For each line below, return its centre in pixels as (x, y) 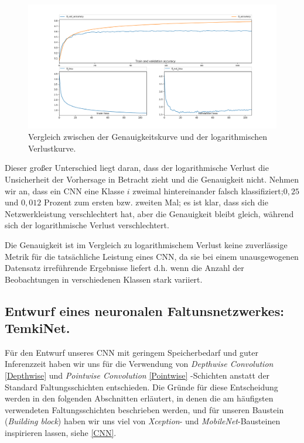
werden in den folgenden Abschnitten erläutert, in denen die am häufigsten (139, 398)
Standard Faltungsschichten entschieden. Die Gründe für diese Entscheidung (141, 387)
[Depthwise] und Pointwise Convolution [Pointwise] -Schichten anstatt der (137, 375)
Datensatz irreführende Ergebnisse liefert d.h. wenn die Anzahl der (124, 268)
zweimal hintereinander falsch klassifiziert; (208, 190)
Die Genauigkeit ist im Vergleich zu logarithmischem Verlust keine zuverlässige (146, 244)
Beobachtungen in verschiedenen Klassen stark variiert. (104, 279)
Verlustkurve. (52, 148)
